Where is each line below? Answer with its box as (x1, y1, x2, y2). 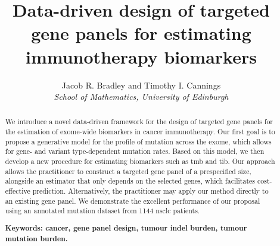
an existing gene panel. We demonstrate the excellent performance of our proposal (5, 195, 260, 206)
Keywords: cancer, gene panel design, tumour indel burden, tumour (5, 222, 247, 233)
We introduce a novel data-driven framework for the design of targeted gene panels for (5, 116, 273, 127)
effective (5, 186, 30, 196)
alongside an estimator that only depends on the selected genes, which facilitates (5, 176, 256, 186)
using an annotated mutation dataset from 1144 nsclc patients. (5, 206, 200, 216)
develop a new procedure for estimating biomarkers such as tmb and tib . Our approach (5, 156, 275, 166)
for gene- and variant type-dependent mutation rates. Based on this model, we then (5, 146, 265, 156)
